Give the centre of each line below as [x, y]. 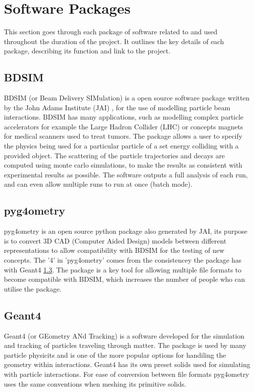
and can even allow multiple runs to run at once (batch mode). [98, 184]
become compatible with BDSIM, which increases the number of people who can [125, 279]
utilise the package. [33, 288]
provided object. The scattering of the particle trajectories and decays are [115, 155]
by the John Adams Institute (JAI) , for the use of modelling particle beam [117, 107]
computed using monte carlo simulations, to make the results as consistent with [123, 165]
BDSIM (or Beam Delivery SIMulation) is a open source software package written [127, 98]
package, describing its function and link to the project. [87, 51]
